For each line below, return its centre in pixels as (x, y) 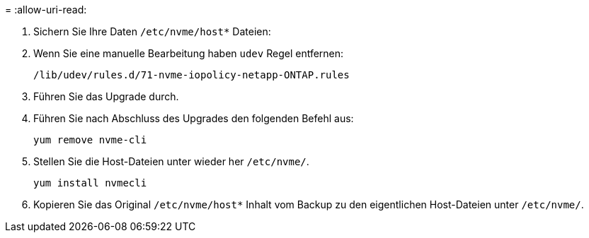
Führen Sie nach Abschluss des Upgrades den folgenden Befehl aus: (194, 118)
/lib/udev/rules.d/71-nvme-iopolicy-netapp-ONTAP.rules (191, 75)
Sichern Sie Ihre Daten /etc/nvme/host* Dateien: (152, 31)
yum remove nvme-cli (90, 140)
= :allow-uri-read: (46, 10)
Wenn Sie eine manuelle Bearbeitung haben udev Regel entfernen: (189, 53)
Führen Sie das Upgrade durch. (106, 96)
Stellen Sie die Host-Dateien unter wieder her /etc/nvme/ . (171, 161)
